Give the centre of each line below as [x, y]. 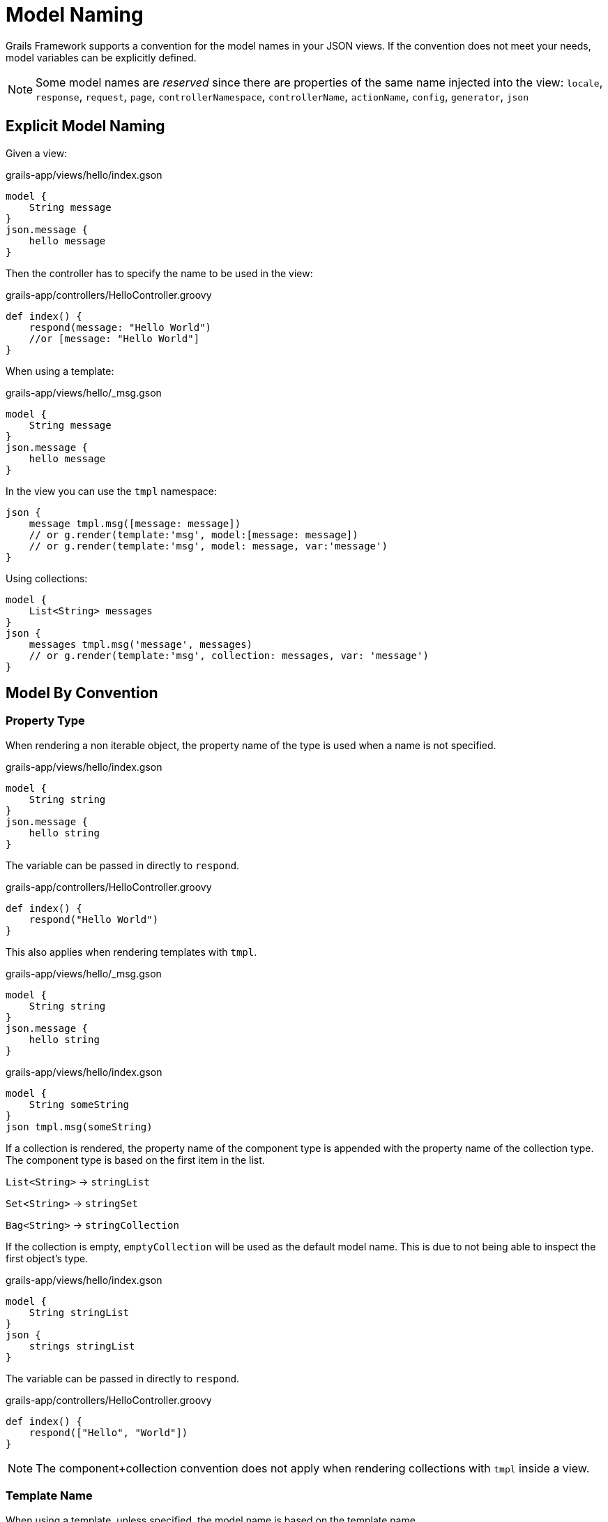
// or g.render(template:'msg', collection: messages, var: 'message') [229, 655]
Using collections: [47, 578]
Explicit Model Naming [85, 126]
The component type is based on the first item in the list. [135, 1160]
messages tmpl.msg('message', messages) [141, 644]
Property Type [45, 721]
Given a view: [37, 153]
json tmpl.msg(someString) [79, 1126]
